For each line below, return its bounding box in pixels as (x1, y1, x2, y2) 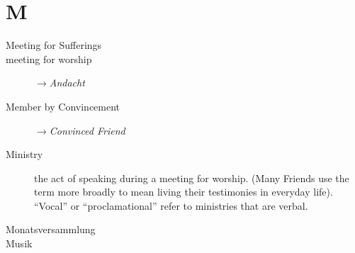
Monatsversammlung (6, 222, 96, 237)
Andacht (49, 75, 85, 90)
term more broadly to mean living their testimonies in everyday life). (34, 184, 333, 199)
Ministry (6, 147, 43, 162)
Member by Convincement (6, 99, 120, 113)
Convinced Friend (49, 123, 125, 137)
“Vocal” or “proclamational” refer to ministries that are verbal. (34, 198, 308, 213)
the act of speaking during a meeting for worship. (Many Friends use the (34, 170, 349, 185)
